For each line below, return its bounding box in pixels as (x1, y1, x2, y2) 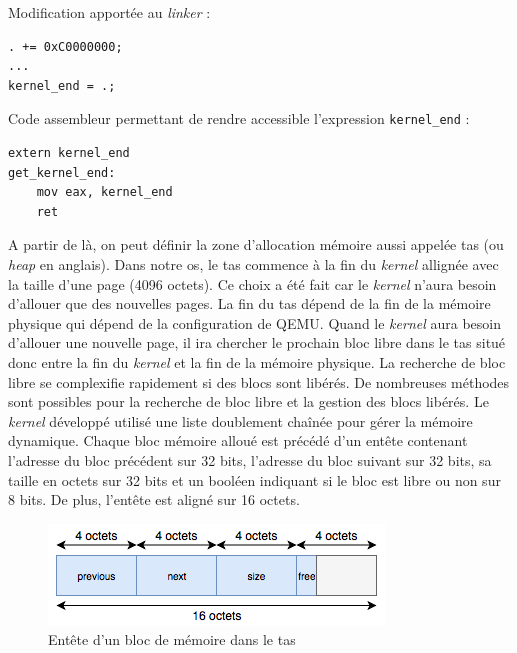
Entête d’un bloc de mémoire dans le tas (48, 629, 296, 650)
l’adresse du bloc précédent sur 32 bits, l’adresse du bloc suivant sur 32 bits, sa (8, 449, 492, 470)
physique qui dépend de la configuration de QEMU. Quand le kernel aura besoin (8, 312, 501, 333)
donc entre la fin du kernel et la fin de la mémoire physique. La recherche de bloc (8, 351, 506, 372)
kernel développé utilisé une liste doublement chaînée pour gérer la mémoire (8, 410, 473, 431)
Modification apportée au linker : (8, 2, 211, 22)
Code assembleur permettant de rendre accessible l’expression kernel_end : (8, 108, 470, 129)
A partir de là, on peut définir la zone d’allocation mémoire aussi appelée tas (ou (8, 234, 504, 255)
